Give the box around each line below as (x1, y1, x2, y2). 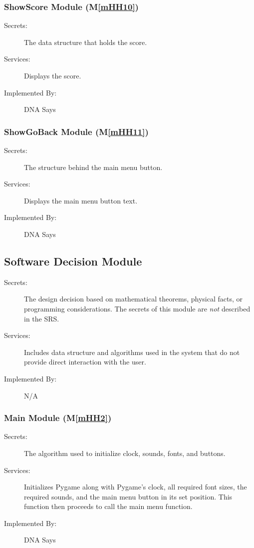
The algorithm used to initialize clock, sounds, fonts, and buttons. (24, 447, 226, 458)
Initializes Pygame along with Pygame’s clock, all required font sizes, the (24, 481, 247, 492)
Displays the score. (24, 70, 81, 80)
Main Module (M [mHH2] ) (4, 411, 112, 424)
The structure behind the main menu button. (24, 161, 163, 172)
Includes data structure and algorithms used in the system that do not (24, 346, 240, 357)
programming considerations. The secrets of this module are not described (24, 303, 251, 313)
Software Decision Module (4, 253, 142, 268)
